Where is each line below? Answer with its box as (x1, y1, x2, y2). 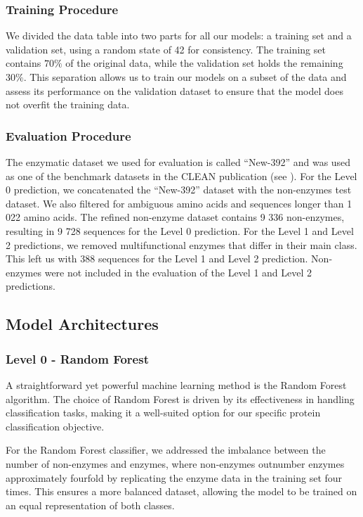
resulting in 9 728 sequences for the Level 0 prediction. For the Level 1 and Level (6, 223, 354, 238)
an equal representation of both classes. (6, 497, 175, 512)
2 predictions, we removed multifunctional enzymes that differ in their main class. (6, 237, 357, 252)
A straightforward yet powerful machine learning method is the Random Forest (6, 377, 347, 392)
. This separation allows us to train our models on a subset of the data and (23, 70, 347, 84)
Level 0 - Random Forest (6, 350, 149, 367)
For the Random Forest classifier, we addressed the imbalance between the (6, 442, 326, 457)
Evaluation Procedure (6, 127, 131, 144)
